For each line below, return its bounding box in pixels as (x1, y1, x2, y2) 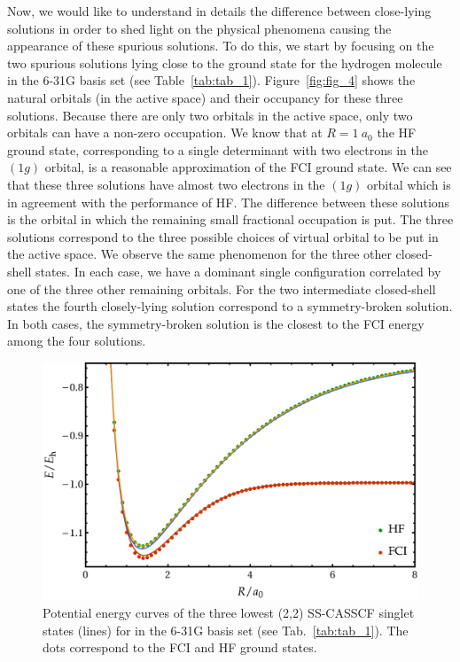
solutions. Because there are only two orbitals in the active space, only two (7, 105, 413, 124)
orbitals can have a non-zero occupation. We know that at (7, 123, 323, 142)
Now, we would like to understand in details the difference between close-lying (7, 2, 432, 19)
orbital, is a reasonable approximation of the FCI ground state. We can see (44, 158, 452, 176)
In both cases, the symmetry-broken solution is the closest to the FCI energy (7, 314, 425, 332)
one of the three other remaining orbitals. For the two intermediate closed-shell (7, 279, 436, 298)
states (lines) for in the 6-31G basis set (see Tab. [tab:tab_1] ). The (43, 620, 409, 639)
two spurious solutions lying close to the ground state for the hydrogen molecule (7, 53, 442, 72)
